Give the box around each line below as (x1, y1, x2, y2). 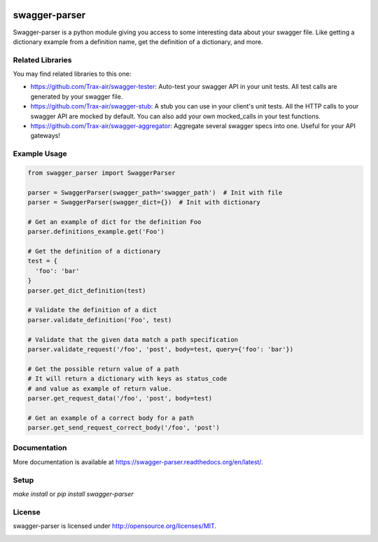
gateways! (30, 132, 61, 140)
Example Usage (13, 149, 67, 159)
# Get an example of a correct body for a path (27, 414, 194, 422)
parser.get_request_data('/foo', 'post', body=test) (27, 394, 213, 402)
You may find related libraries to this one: (13, 70, 132, 78)
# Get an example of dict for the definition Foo (27, 218, 202, 225)
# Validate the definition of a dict (27, 306, 157, 314)
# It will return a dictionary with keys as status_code (27, 375, 227, 383)
